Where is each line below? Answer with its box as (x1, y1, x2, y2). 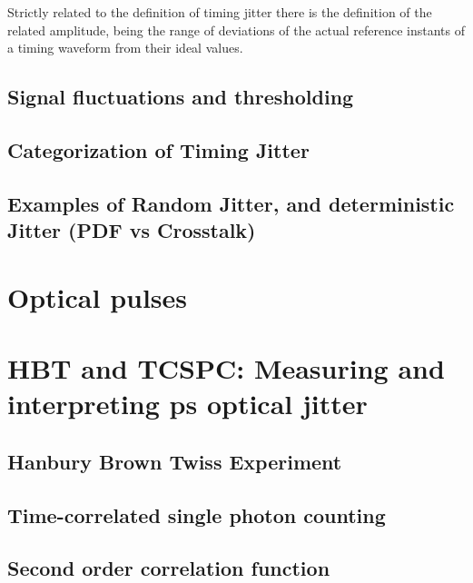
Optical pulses (7, 278, 188, 315)
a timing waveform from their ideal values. (7, 38, 243, 57)
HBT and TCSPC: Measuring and (7, 350, 445, 387)
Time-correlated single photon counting (7, 500, 386, 529)
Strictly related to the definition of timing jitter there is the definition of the (7, 3, 432, 21)
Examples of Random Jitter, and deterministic (7, 189, 455, 217)
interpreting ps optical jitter (7, 385, 368, 422)
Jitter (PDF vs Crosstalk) (7, 216, 256, 244)
